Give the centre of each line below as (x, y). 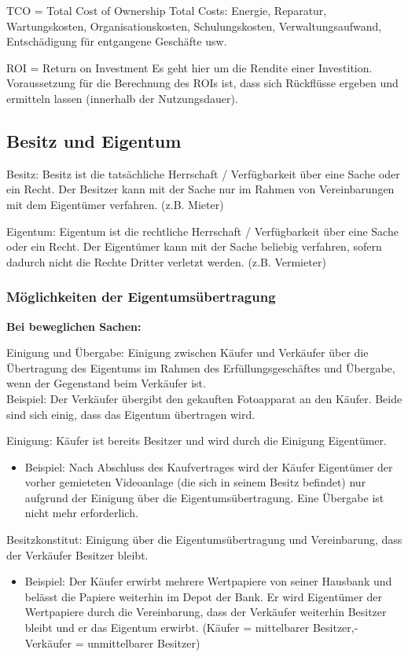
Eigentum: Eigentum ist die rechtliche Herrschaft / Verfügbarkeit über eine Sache (202, 231)
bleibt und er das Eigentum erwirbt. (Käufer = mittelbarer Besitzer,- (191, 628)
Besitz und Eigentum (94, 140)
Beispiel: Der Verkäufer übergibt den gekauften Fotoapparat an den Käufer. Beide (204, 398)
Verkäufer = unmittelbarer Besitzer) (112, 642)
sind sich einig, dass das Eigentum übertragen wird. (131, 414)
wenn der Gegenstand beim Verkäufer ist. (106, 383)
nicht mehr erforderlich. (81, 513)
